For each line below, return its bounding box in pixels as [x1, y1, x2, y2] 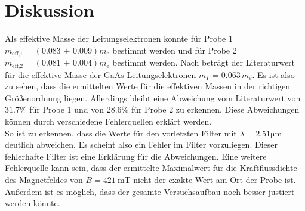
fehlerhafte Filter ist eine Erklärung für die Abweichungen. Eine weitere [5, 150, 267, 162]
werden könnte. [5, 197, 60, 209]
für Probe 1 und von [29, 103, 104, 116]
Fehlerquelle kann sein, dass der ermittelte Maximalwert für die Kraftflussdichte [5, 162, 297, 174]
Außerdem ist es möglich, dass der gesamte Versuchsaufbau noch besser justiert [5, 185, 295, 197]
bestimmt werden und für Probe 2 [112, 44, 237, 56]
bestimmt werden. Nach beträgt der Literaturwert [112, 56, 295, 69]
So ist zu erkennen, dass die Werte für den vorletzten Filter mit [5, 126, 237, 139]
